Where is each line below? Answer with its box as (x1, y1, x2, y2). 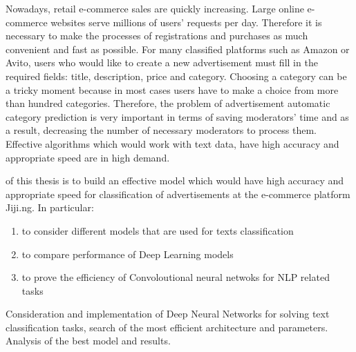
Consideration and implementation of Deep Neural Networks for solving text (6, 306, 330, 321)
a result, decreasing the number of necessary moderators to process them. (6, 123, 317, 137)
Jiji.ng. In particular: (6, 200, 94, 215)
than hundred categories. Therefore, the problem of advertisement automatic (6, 96, 330, 110)
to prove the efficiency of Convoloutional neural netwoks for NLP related (21, 270, 330, 284)
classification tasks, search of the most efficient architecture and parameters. (6, 320, 328, 334)
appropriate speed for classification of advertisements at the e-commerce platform (6, 186, 350, 201)
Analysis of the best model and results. (6, 333, 171, 348)
